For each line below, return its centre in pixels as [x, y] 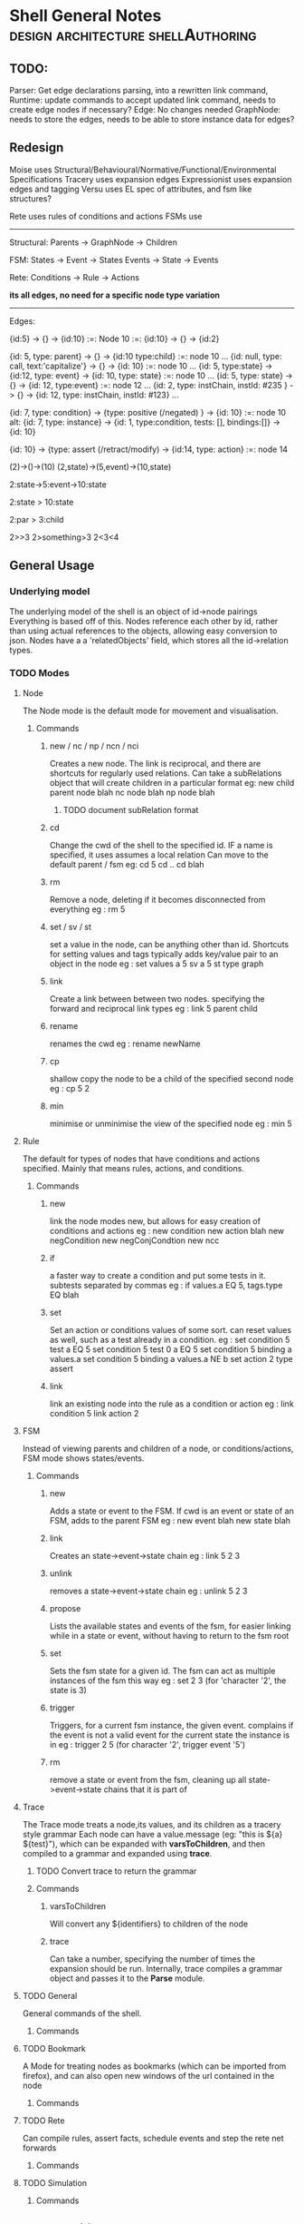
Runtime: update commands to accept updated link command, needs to [142, 100]
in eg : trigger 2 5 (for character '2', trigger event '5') [147, 1744]
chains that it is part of [145, 1789]
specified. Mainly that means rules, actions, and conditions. [133, 1168]
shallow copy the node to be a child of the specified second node [171, 1078]
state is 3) [68, 1690]
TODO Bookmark [54, 2048]
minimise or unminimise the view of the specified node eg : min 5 [171, 1123]
